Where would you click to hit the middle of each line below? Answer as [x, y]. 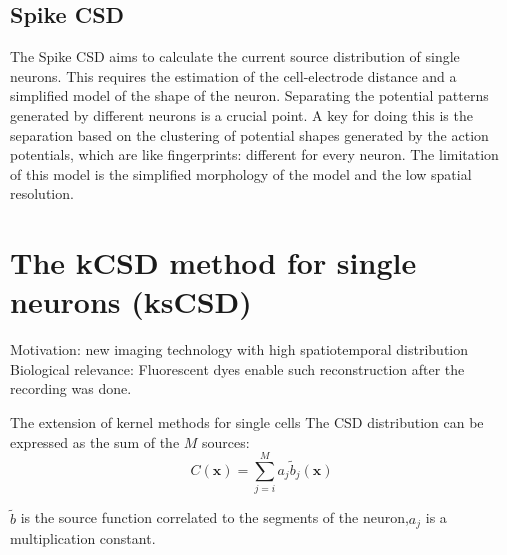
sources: [226, 441]
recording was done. [71, 388]
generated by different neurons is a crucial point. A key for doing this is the [241, 114]
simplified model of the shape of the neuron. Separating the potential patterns [249, 95]
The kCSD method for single [213, 262]
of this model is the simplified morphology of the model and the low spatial [241, 173]
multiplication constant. [83, 538]
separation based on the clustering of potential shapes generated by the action [249, 134]
